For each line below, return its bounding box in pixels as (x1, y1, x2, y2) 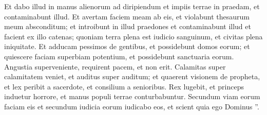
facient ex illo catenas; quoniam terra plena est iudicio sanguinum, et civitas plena (4, 31, 263, 41)
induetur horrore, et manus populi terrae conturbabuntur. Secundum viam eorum (4, 91, 260, 102)
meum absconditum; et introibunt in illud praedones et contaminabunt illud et (4, 21, 251, 32)
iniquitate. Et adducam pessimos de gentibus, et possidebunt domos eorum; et (4, 41, 250, 52)
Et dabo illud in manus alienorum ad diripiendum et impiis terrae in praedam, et (4, 1, 260, 11)
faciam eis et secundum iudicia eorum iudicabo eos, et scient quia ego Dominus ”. (4, 101, 259, 111)
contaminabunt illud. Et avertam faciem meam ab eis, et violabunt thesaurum (4, 11, 250, 21)
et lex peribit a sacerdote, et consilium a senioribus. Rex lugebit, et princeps (4, 81, 244, 91)
